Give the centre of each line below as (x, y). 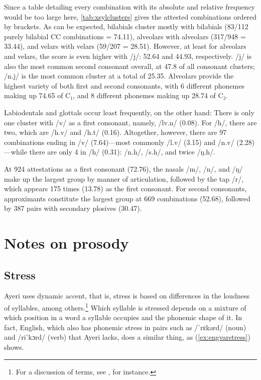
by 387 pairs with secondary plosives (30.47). (73, 208)
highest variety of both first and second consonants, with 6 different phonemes (124, 85)
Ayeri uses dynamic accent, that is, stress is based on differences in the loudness (127, 296)
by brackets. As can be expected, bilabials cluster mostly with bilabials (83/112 (126, 26)
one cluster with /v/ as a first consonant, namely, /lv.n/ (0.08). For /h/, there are (130, 122)
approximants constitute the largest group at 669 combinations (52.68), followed (127, 198)
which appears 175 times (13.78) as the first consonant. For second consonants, (125, 188)
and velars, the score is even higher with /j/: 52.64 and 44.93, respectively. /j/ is (128, 56)
